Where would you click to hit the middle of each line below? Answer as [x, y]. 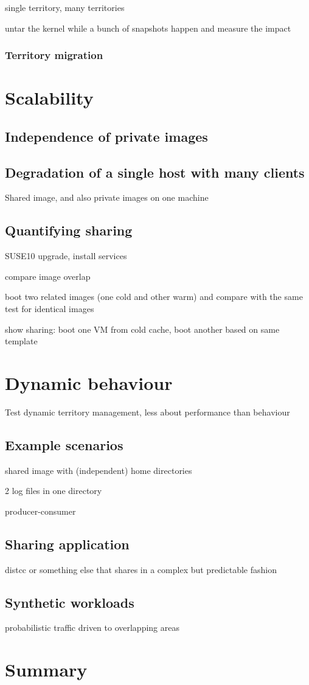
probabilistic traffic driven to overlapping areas [92, 628]
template [21, 341]
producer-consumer [40, 511]
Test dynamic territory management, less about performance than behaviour [148, 412]
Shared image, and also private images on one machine [107, 197]
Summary [46, 669]
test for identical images [50, 308]
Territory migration [54, 55]
